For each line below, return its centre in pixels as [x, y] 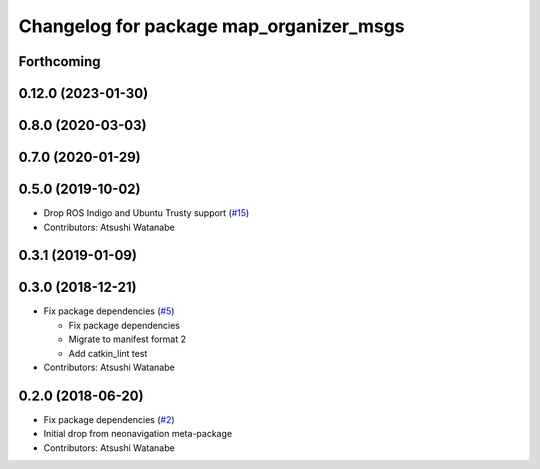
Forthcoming [59, 61]
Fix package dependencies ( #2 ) [109, 419]
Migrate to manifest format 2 [127, 339]
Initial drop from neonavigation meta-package [138, 434]
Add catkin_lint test [108, 353]
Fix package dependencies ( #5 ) [109, 311]
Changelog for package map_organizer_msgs [211, 26]
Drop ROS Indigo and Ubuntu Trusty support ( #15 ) [146, 213]
